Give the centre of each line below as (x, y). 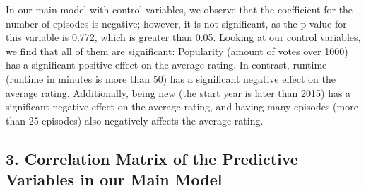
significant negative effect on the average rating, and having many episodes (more (182, 106)
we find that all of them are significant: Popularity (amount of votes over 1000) (177, 51)
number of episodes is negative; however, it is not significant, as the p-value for (176, 23)
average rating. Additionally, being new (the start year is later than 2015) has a (178, 92)
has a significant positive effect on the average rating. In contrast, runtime (166, 65)
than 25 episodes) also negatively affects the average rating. (135, 120)
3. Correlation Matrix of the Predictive (152, 158)
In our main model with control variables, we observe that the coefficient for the (179, 9)
